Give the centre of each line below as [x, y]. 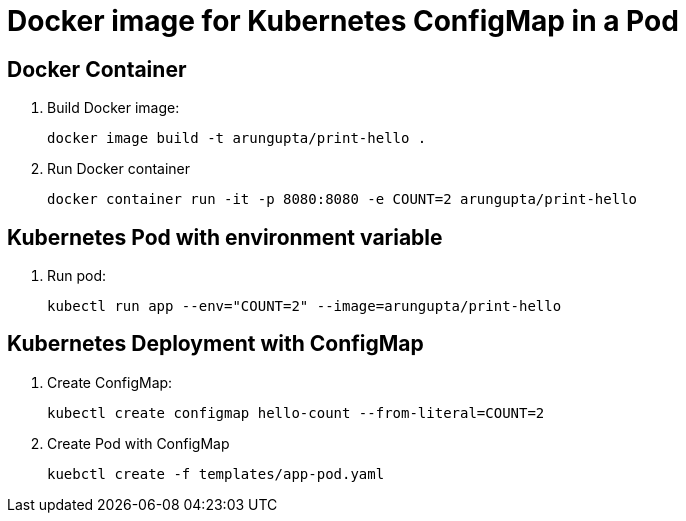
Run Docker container [119, 169]
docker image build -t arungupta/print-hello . [237, 138]
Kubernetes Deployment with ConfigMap [215, 344]
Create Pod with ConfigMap [138, 443]
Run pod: [77, 276]
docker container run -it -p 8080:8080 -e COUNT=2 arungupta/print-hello [342, 199]
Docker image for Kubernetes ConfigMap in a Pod [343, 21]
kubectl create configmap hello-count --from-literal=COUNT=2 [296, 412]
